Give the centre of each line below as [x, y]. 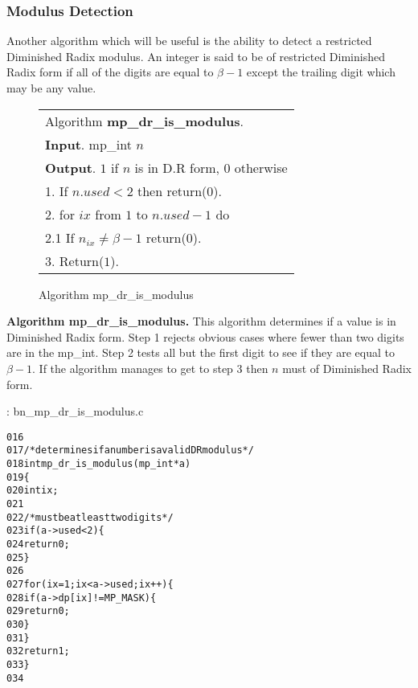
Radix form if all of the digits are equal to [110, 72]
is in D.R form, [177, 167]
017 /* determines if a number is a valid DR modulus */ [130, 450]
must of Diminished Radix [347, 368]
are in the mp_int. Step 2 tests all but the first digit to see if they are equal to [201, 352]
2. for [60, 214]
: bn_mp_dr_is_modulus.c [75, 411]
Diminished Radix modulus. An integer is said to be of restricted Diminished [196, 56]
